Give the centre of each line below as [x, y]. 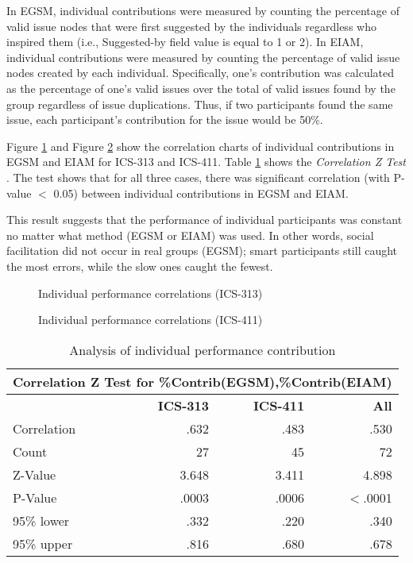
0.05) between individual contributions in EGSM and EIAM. [201, 193]
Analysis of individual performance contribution [203, 349]
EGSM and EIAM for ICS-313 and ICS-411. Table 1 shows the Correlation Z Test [206, 162]
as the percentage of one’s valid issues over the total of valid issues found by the [201, 88]
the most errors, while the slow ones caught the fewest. [140, 266]
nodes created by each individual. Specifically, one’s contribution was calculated [201, 73]
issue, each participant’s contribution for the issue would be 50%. [165, 120]
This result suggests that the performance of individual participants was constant [205, 220]
